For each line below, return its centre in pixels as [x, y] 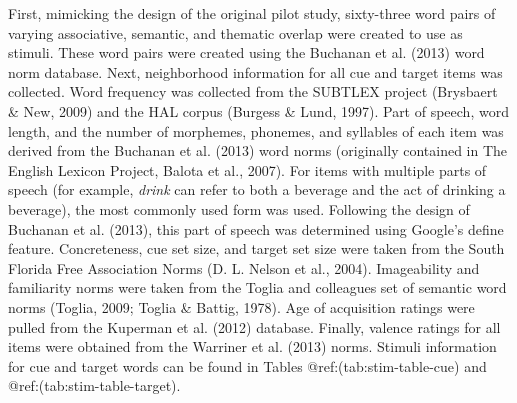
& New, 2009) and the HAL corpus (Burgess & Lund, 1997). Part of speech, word [258, 110]
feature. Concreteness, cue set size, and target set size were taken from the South [256, 248]
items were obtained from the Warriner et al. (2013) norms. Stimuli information [252, 346]
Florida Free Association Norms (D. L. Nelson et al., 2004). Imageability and [244, 267]
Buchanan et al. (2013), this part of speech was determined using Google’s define [256, 228]
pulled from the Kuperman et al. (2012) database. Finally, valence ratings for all [254, 326]
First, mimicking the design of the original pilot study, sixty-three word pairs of [252, 13]
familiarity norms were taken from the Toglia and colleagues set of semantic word [257, 287]
